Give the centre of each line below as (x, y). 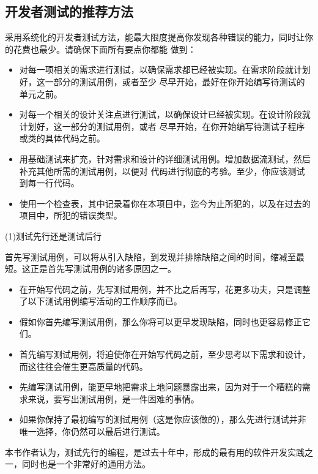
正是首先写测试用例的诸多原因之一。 (103, 269)
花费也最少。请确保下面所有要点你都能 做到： (105, 49)
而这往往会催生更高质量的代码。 (83, 366)
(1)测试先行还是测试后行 (53, 235)
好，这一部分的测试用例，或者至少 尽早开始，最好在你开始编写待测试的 (162, 81)
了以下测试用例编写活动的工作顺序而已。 (101, 301)
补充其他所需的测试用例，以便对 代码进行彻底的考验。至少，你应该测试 (162, 171)
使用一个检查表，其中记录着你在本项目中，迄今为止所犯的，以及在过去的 (165, 203)
